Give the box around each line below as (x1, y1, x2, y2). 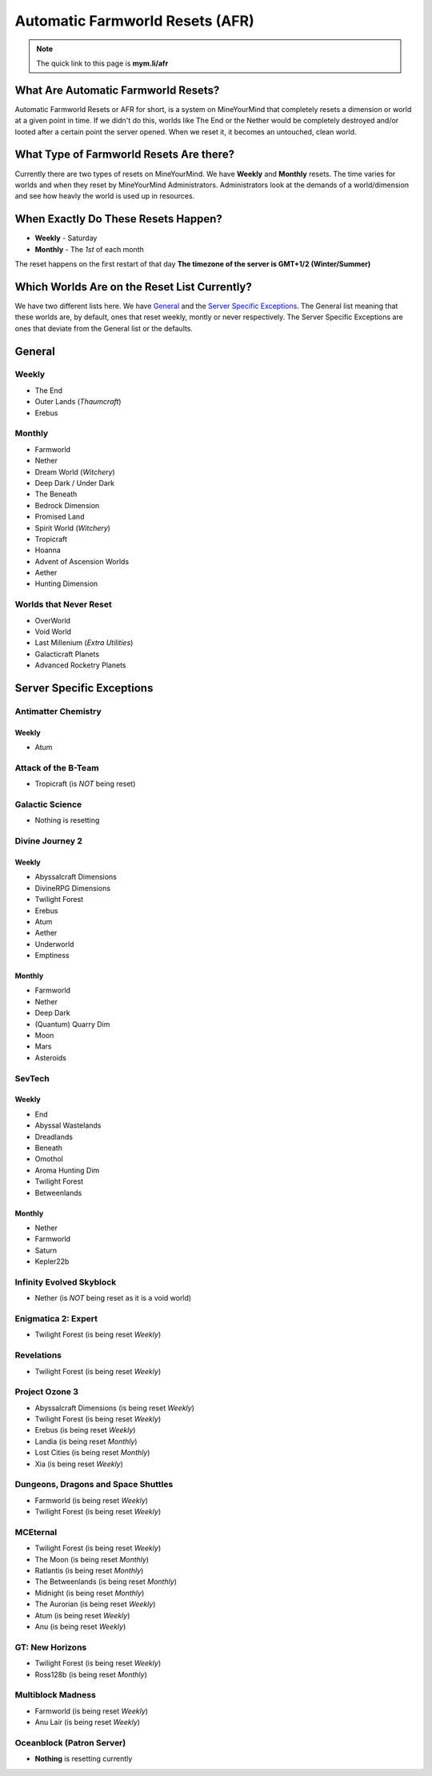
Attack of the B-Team (14, 762, 99, 773)
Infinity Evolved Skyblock (14, 1277, 117, 1288)
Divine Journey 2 (14, 836, 83, 847)
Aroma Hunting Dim (34, 1165, 100, 1175)
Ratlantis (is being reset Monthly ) (34, 1566, 144, 1576)
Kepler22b (34, 1257, 70, 1266)
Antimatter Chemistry (14, 705, 102, 716)
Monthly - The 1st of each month (34, 244, 144, 254)
